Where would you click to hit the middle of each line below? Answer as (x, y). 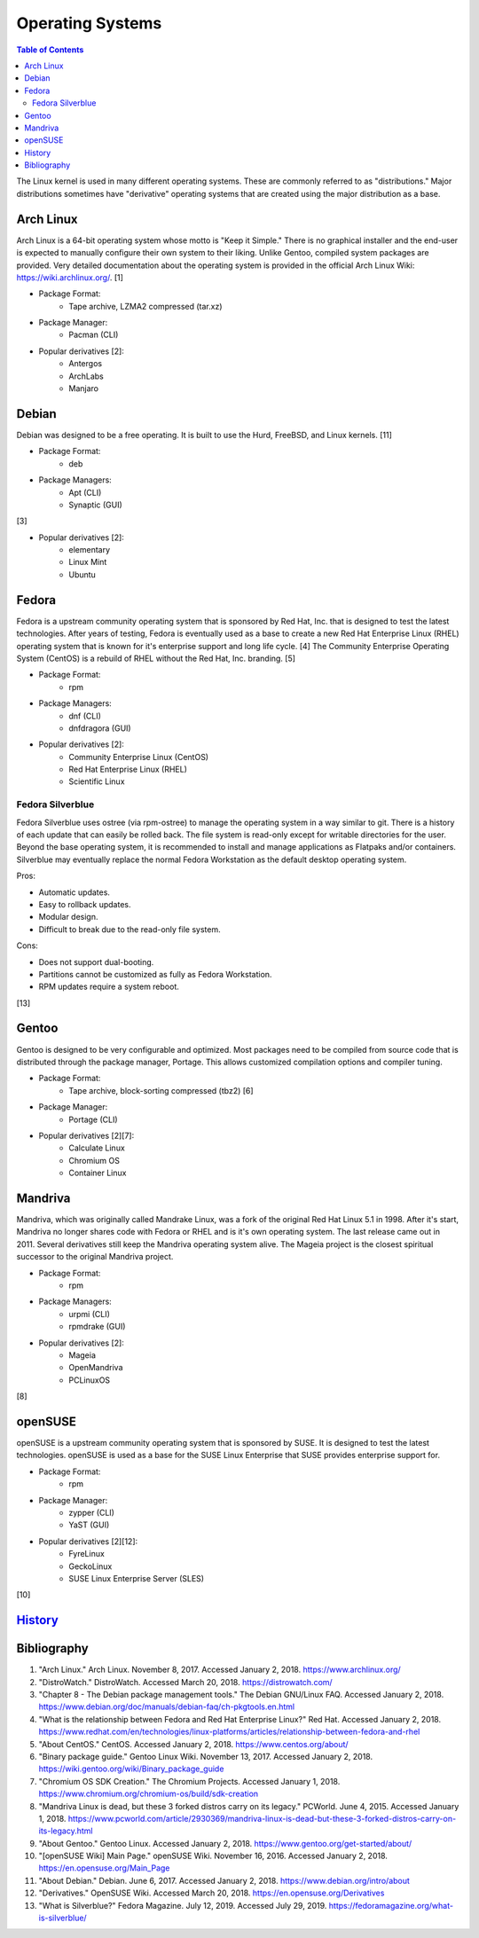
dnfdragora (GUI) (100, 728)
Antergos (85, 364)
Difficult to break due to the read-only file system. (130, 929)
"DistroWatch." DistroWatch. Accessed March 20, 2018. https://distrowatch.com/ (185, 1682)
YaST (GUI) (89, 1525)
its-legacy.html (66, 1831)
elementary (90, 550)
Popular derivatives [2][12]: (88, 1541)
